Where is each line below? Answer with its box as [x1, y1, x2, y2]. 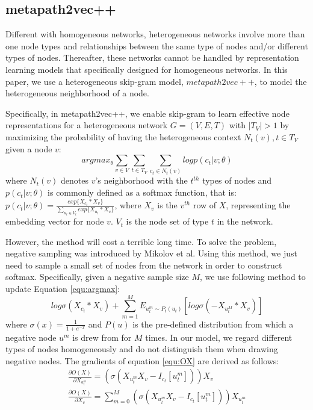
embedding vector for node [5, 215, 104, 228]
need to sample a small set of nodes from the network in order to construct [5, 258, 282, 271]
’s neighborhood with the [95, 174, 188, 187]
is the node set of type [126, 215, 209, 228]
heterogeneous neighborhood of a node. [5, 87, 149, 99]
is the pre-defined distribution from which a [132, 317, 294, 330]
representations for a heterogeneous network [5, 119, 168, 131]
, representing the [226, 199, 291, 211]
